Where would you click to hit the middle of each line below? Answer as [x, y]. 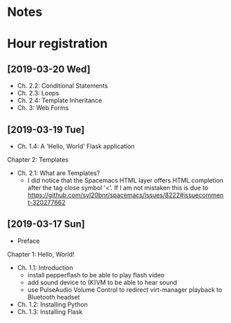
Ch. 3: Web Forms [43, 108]
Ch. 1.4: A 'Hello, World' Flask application [76, 146]
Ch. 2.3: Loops [38, 93]
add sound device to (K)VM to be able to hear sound [102, 282]
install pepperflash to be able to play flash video [96, 275]
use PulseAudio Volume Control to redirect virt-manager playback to [125, 289]
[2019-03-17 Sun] [46, 224]
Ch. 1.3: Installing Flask [50, 311]
